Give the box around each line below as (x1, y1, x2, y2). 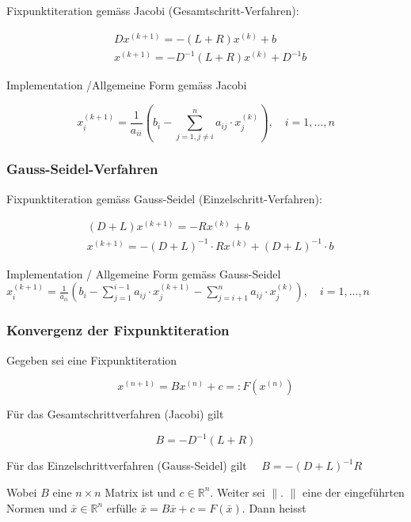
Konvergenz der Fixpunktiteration (6, 320, 230, 340)
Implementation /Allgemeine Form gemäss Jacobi (6, 77, 247, 93)
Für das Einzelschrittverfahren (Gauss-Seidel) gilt (6, 457, 247, 474)
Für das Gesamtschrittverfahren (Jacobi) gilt (6, 406, 224, 422)
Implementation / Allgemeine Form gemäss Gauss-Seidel (6, 265, 281, 282)
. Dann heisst (242, 499, 306, 516)
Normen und (6, 499, 67, 516)
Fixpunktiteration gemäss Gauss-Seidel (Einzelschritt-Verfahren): (6, 190, 322, 206)
